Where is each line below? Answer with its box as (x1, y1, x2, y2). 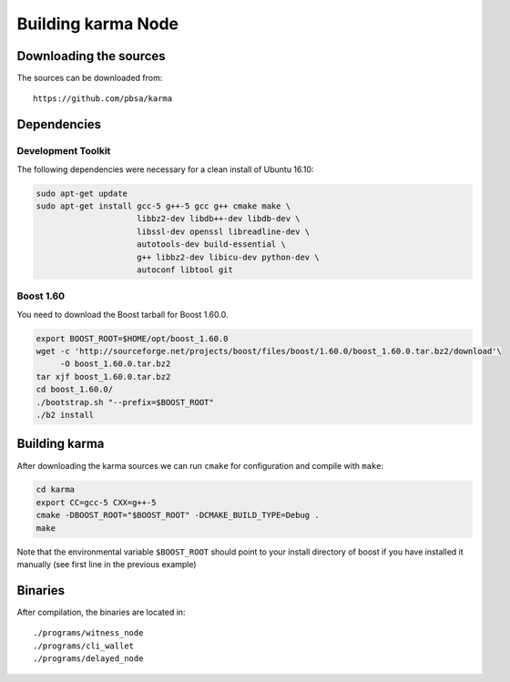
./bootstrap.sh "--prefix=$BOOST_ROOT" (36, 397, 214, 407)
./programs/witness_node (33, 628, 144, 638)
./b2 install (36, 410, 95, 420)
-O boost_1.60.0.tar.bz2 (59, 359, 171, 369)
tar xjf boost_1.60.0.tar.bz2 (36, 372, 171, 382)
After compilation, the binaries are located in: (16, 606, 186, 617)
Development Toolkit (16, 145, 111, 158)
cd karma (36, 484, 76, 495)
